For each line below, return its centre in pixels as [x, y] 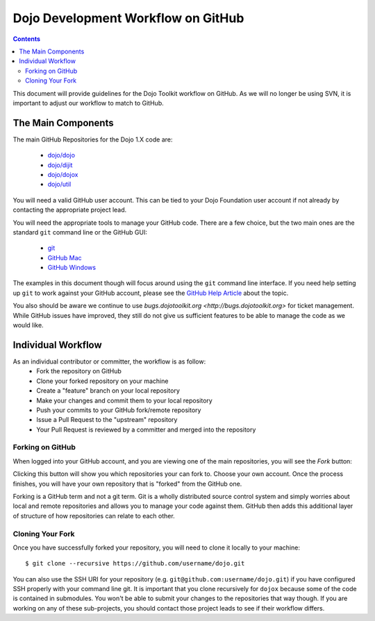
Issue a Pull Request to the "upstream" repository [107, 420]
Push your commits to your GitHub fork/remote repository [119, 410]
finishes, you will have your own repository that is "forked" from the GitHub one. [127, 484]
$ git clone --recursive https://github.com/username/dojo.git [135, 563]
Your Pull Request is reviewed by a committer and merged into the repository [146, 429]
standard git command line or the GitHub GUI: [80, 232]
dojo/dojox [63, 174]
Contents [27, 39]
